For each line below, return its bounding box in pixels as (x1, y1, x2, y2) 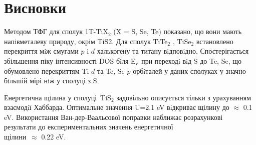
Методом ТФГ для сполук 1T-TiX (4, 26, 108, 37)
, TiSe (172, 36, 191, 46)
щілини (4, 131, 27, 142)
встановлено (196, 36, 233, 46)
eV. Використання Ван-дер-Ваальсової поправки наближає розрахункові (4, 111, 223, 122)
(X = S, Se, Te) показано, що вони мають (113, 26, 242, 37)
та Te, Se (97, 65, 125, 76)
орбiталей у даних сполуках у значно (133, 65, 246, 76)
